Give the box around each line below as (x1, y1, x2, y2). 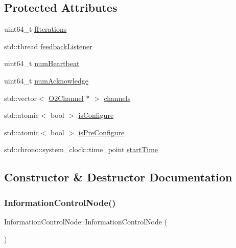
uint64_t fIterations (4, 24, 67, 34)
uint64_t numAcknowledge (4, 75, 88, 86)
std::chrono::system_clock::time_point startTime (4, 144, 158, 155)
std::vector (4, 92, 37, 103)
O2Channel (49, 92, 84, 103)
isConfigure (78, 110, 114, 120)
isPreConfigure (78, 127, 125, 137)
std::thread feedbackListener (4, 40, 92, 51)
